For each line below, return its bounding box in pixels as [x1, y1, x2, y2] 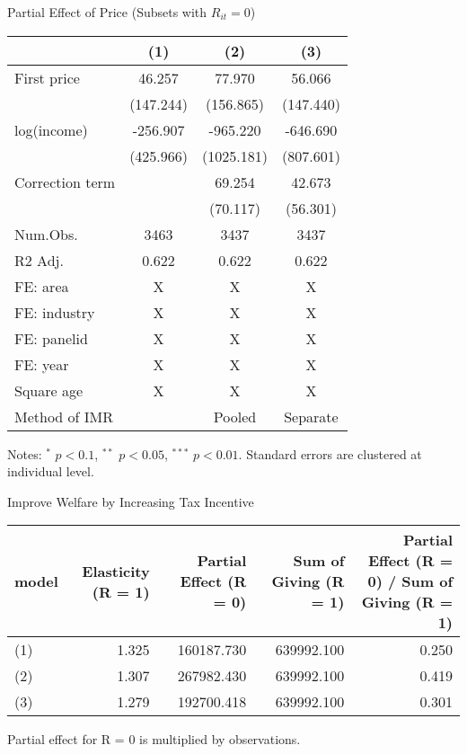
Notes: [7, 444, 42, 463]
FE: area [14, 275, 69, 297]
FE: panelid [14, 327, 88, 349]
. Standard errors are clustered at [238, 444, 422, 463]
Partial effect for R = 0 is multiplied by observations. [7, 730, 301, 749]
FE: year [14, 353, 69, 375]
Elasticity [82, 560, 150, 581]
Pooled [213, 405, 257, 427]
